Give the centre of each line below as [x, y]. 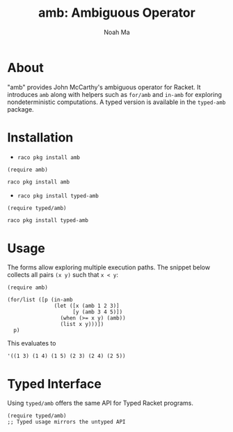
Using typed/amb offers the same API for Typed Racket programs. [100, 403]
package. [21, 109]
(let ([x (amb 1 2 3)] [87, 306]
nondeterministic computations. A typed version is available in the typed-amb [116, 102]
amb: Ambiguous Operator [117, 13]
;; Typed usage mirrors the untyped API [67, 422]
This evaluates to [32, 343]
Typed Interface [55, 383]
